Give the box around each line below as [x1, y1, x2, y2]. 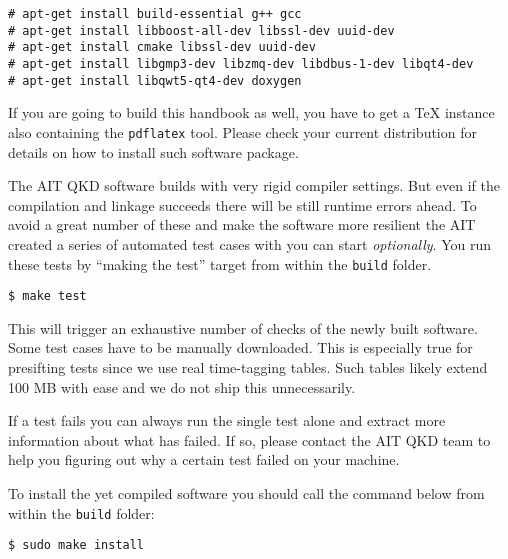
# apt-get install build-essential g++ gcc [8, 7, 302, 21]
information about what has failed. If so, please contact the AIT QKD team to [8, 429, 491, 450]
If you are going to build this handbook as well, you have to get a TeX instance [8, 102, 495, 123]
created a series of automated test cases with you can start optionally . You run [8, 233, 492, 254]
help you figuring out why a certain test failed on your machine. [8, 449, 400, 470]
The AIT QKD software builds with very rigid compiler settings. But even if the [8, 175, 500, 196]
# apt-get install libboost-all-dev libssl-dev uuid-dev [8, 23, 395, 38]
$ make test [8, 289, 87, 304]
